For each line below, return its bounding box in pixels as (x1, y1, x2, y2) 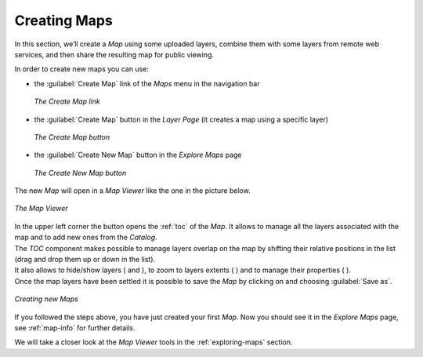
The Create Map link (34, 97, 101, 106)
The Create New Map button (34, 168, 127, 177)
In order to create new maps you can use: (14, 64, 149, 74)
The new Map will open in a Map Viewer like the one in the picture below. (14, 186, 251, 195)
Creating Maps (14, 12, 113, 29)
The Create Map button (34, 132, 110, 141)
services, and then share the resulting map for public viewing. (14, 49, 215, 59)
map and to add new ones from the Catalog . (14, 232, 157, 242)
